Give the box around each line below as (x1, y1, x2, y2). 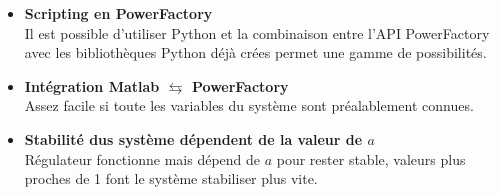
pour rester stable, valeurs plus (276, 148, 466, 169)
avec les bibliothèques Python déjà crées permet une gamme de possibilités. (24, 42, 487, 63)
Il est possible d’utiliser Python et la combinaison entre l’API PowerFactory (24, 22, 490, 43)
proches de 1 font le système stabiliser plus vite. (24, 168, 318, 189)
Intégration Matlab (24, 75, 160, 96)
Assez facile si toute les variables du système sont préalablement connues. (24, 95, 474, 116)
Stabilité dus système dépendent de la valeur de (24, 128, 363, 149)
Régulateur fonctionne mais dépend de (24, 148, 261, 169)
